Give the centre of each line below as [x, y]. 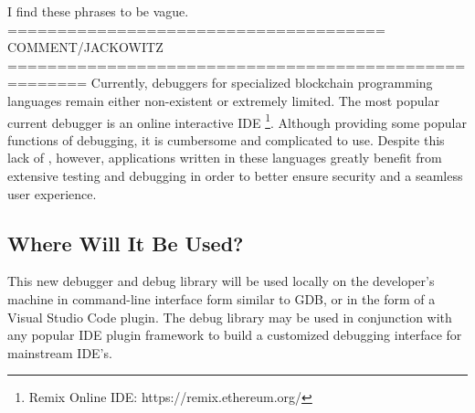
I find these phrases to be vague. [98, 11]
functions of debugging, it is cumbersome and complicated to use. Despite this [226, 139]
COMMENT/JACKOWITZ [85, 47]
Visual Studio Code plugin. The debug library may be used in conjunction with [230, 317]
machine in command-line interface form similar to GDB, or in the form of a [222, 298]
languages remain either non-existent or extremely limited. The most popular [223, 100]
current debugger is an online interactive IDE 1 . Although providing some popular [237, 121]
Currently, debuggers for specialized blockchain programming [262, 83]
